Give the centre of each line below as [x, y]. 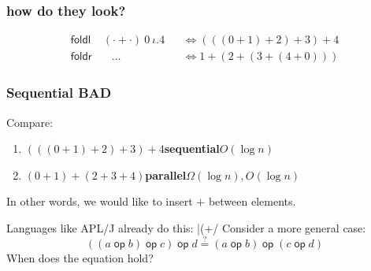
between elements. [252, 201]
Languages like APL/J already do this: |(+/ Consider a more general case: [186, 227]
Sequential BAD [59, 93]
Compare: [30, 122]
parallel [166, 174]
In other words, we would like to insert [100, 201]
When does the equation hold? [80, 257]
